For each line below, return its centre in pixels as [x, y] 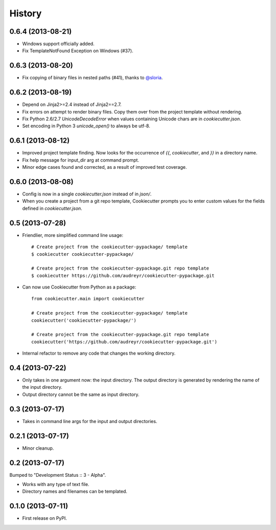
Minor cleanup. [38, 448]
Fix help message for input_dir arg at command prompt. [81, 160]
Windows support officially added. [58, 44]
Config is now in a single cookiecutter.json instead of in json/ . [87, 194]
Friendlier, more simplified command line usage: [73, 235]
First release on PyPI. [45, 518]
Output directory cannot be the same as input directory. [81, 394]
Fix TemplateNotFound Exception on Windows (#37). [78, 51]
